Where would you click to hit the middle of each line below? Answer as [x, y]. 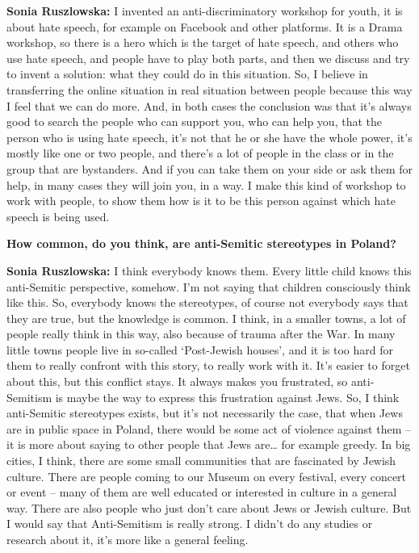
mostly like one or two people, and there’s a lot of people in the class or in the [200, 153]
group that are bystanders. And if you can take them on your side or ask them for [209, 168]
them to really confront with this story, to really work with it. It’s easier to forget [208, 365]
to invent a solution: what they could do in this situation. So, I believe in [187, 74]
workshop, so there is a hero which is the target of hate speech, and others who [203, 42]
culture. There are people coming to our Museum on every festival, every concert [207, 476]
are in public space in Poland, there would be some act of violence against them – [209, 428]
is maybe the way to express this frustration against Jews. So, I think [227, 397]
